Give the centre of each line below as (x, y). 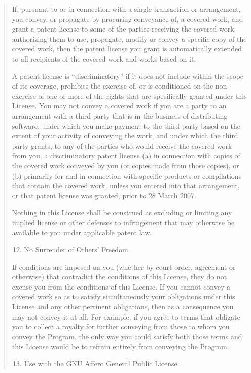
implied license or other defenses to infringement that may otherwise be (123, 222)
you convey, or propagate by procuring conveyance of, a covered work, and (128, 19)
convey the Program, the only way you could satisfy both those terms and (127, 336)
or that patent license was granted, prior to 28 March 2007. (104, 195)
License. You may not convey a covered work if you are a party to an (119, 106)
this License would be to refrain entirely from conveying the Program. (120, 346)
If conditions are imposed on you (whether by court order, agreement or (124, 266)
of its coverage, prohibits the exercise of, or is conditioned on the (113, 86)
